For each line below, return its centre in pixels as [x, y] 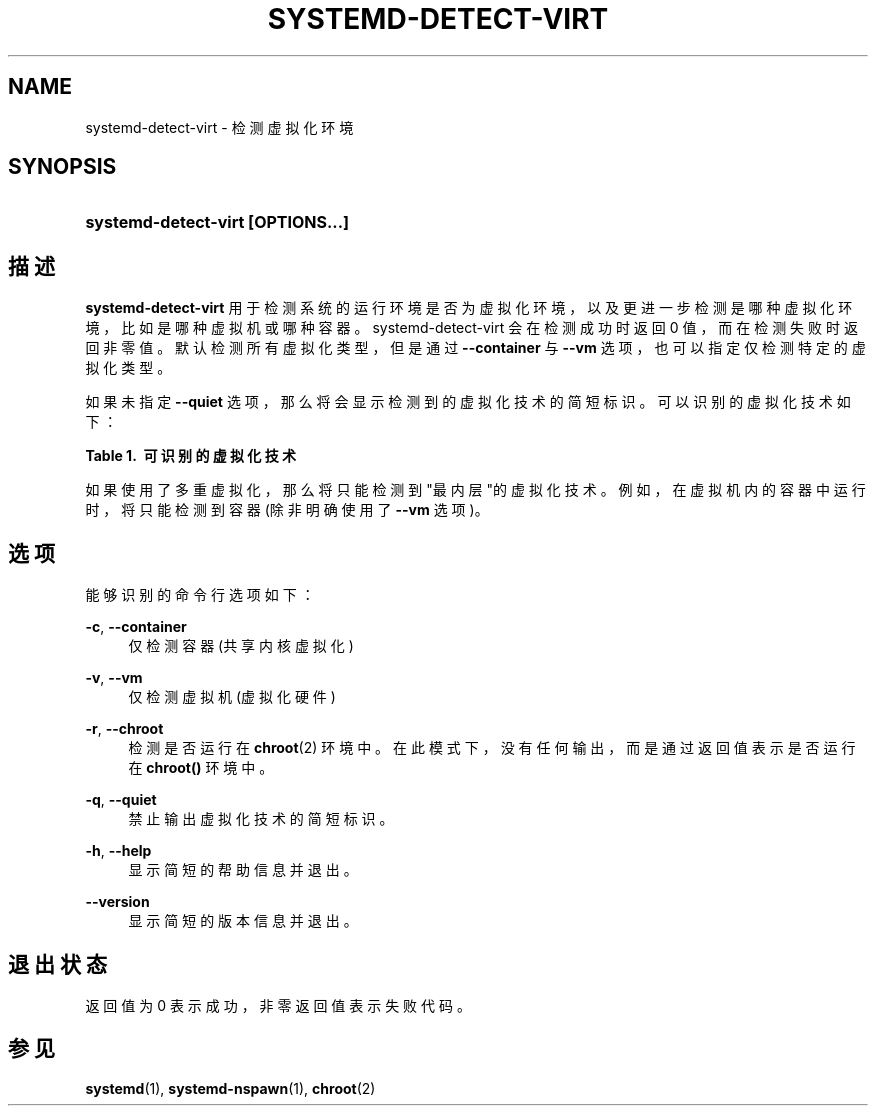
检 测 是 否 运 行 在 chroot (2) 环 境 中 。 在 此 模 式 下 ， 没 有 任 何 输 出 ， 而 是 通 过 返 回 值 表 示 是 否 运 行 [492, 748]
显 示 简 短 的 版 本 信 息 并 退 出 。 [243, 921]
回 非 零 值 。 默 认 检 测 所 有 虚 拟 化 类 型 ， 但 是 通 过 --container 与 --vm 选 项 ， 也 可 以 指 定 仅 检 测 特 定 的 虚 [475, 348]
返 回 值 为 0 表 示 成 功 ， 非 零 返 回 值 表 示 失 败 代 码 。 [278, 1005]
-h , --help [118, 851]
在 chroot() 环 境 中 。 [201, 768]
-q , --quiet [121, 800]
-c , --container [136, 627]
